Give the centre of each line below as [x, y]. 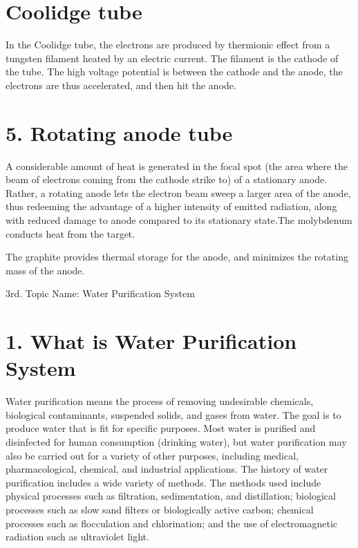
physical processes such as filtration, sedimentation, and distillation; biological [171, 496]
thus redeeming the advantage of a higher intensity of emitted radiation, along [171, 206]
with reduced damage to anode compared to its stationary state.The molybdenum [179, 220]
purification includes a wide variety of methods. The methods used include [163, 482]
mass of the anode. [45, 270]
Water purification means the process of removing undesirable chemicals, [160, 401]
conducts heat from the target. [70, 233]
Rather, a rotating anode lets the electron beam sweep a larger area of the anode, [178, 192]
